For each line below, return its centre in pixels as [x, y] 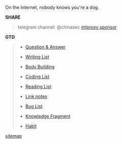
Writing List [37, 57]
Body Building [40, 67]
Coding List [37, 77]
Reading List [38, 87]
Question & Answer [45, 47]
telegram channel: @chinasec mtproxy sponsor [67, 27]
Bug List [34, 106]
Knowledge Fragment [48, 116]
